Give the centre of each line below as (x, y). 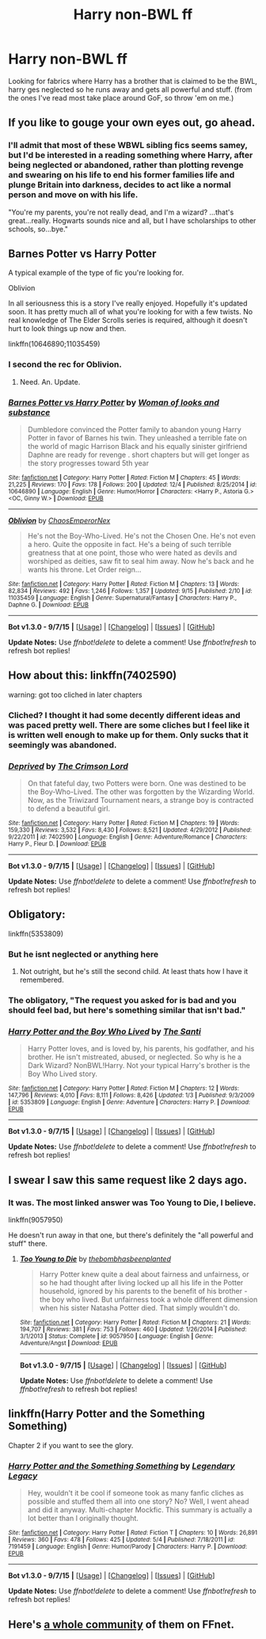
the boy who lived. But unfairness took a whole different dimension (148, 1299)
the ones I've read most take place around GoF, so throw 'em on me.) (121, 97)
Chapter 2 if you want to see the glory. (71, 1445)
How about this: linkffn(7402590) (93, 676)
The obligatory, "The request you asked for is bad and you (122, 1001)
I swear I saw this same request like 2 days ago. (128, 1180)
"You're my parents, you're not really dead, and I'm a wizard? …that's (121, 212)
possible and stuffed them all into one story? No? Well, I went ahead (138, 1501)
